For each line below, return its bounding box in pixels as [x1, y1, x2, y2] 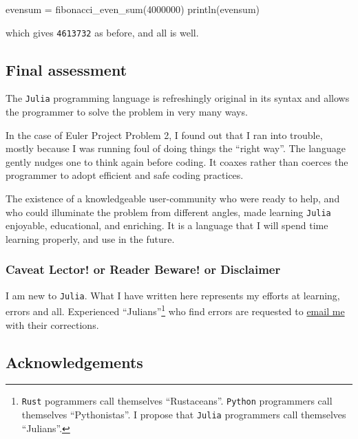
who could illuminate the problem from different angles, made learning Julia [6, 204, 331, 219]
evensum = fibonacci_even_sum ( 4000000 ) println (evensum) [6, 2, 260, 16]
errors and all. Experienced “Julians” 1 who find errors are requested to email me [6, 302, 345, 319]
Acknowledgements [6, 351, 143, 372]
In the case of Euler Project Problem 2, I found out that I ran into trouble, [6, 127, 323, 142]
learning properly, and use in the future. [6, 231, 175, 246]
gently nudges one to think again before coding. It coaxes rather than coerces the [6, 154, 348, 169]
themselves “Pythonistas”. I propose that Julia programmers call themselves [21, 407, 346, 422]
